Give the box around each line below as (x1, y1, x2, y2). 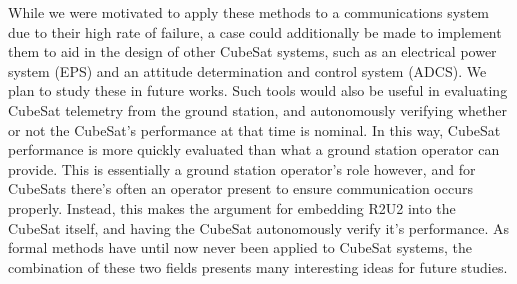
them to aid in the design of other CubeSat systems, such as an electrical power (8, 41, 497, 62)
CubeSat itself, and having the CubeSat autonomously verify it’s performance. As (8, 217, 509, 238)
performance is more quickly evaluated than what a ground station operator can (8, 139, 500, 160)
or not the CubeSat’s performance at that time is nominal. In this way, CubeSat (8, 119, 501, 140)
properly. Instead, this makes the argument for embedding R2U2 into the (8, 197, 456, 218)
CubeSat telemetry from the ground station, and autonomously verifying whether (8, 99, 507, 120)
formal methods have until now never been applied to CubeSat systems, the (8, 237, 472, 258)
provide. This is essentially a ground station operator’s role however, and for (8, 158, 476, 179)
